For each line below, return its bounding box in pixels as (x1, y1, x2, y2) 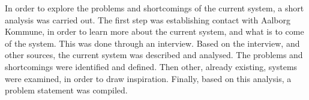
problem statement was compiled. (5, 84, 128, 96)
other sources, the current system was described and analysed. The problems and (5, 49, 303, 61)
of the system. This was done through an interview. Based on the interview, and (5, 37, 300, 49)
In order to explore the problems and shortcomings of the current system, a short (5, 2, 304, 14)
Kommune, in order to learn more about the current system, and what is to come (5, 25, 304, 38)
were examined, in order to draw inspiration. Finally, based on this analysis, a (5, 72, 292, 84)
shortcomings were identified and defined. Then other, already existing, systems (5, 60, 298, 72)
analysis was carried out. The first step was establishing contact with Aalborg (5, 13, 290, 26)
